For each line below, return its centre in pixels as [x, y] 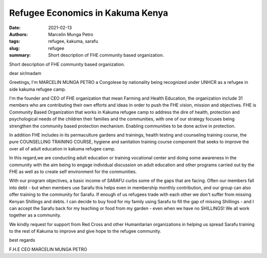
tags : [15, 41]
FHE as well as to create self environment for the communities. [73, 171]
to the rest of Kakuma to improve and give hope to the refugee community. [85, 231]
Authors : [19, 34]
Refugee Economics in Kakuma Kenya [89, 13]
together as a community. [35, 215]
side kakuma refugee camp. [38, 89]
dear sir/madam [25, 73]
